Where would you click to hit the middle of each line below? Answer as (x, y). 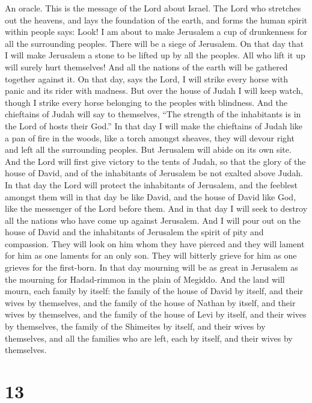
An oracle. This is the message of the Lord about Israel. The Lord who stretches (153, 8)
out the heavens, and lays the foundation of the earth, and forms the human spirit (156, 20)
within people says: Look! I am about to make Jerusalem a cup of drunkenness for (156, 32)
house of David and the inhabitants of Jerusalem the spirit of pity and (134, 232)
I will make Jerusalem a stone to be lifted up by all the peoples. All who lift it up (155, 55)
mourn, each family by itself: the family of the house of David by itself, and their (154, 291)
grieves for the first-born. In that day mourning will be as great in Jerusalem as (151, 267)
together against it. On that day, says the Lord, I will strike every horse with (146, 78)
